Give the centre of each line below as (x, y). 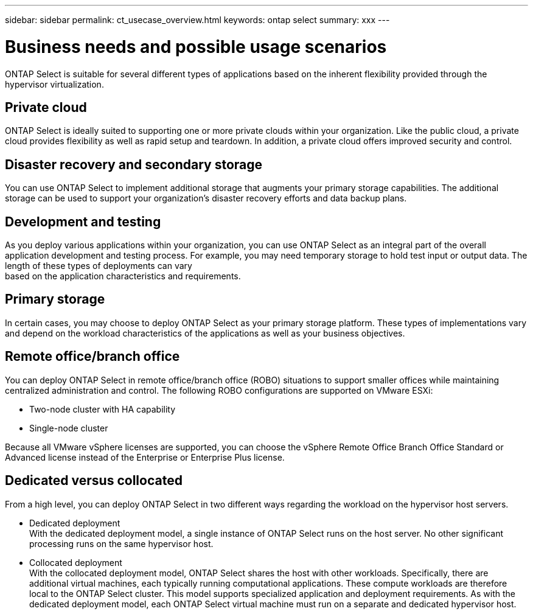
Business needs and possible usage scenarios (196, 47)
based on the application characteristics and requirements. (123, 276)
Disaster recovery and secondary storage (134, 164)
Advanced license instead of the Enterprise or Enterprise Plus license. (145, 457)
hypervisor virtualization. (54, 84)
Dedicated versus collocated (94, 481)
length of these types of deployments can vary (99, 266)
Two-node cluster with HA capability (103, 409)
